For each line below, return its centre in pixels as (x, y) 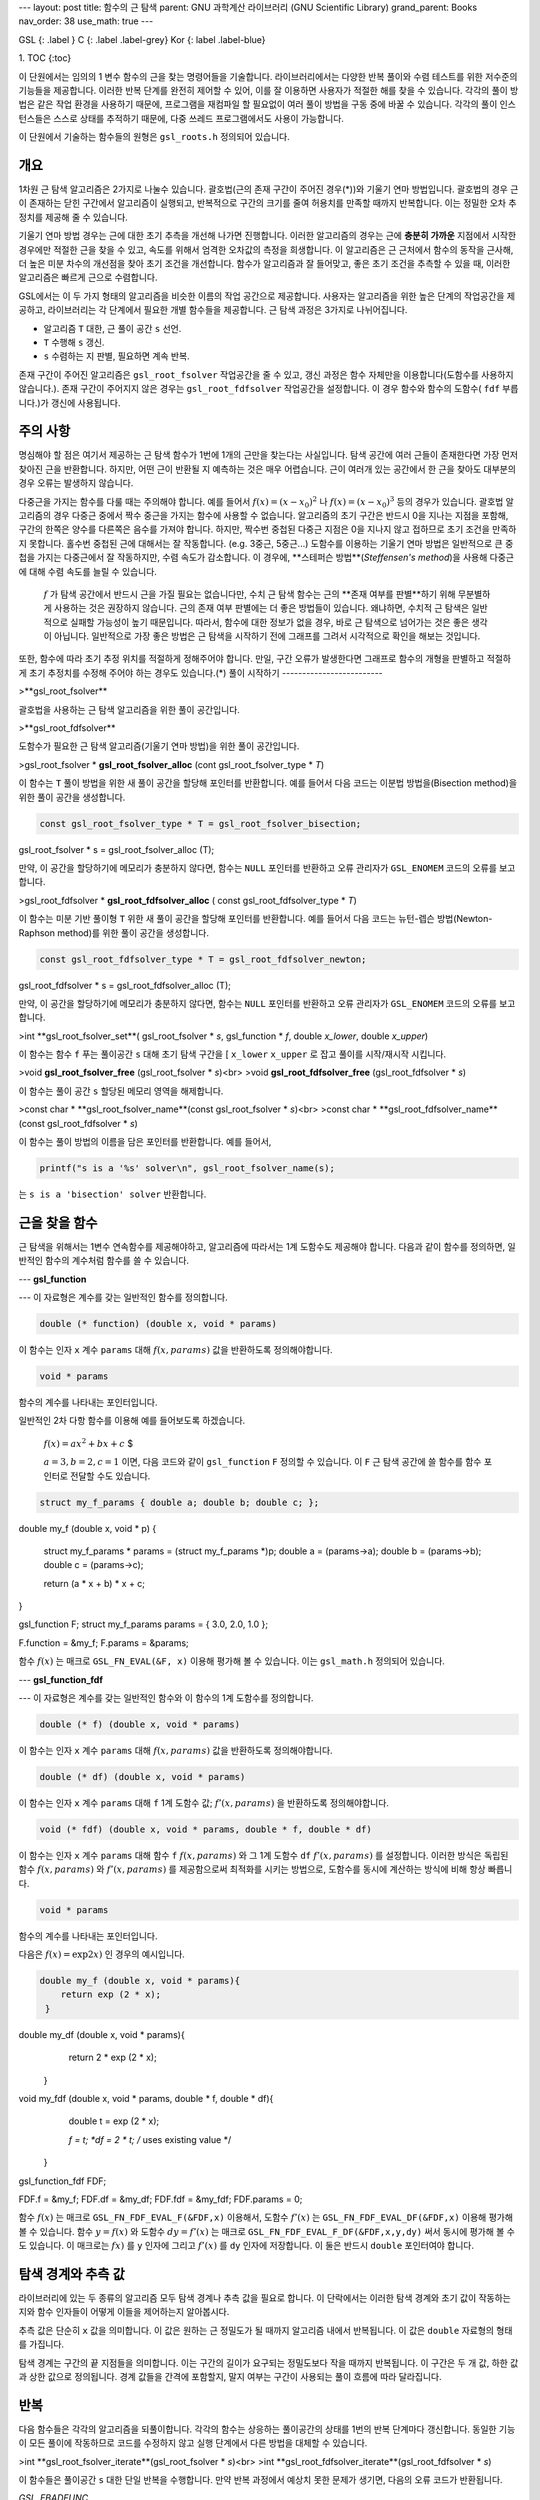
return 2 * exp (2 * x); (112, 2057)
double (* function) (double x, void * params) (158, 1324)
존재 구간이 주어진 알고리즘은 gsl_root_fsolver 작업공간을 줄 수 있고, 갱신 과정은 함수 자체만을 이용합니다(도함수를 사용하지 (266, 374)
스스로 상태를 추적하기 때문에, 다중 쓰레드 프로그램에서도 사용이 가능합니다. (199, 118)
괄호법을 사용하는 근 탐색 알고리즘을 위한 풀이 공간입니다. (129, 709)
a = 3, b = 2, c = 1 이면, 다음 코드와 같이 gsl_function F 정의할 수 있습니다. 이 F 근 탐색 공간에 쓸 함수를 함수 (262, 1462)
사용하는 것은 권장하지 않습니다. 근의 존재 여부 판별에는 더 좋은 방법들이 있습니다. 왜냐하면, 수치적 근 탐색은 (261, 608)
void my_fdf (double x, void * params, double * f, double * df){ (146, 2099)
